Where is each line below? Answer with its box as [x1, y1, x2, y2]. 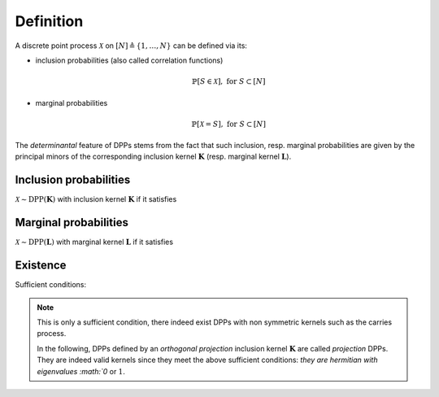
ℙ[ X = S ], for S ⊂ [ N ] [191, 119, 266, 129]
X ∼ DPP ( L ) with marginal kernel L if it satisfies [15, 237, 174, 247]
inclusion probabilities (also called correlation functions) [35, 55, 224, 65]
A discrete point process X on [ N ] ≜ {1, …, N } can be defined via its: [15, 41, 248, 50]
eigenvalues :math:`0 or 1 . [37, 366, 126, 376]
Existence [15, 259, 67, 273]
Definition [15, 12, 84, 30]
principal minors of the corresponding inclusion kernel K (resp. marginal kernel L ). [15, 151, 292, 162]
